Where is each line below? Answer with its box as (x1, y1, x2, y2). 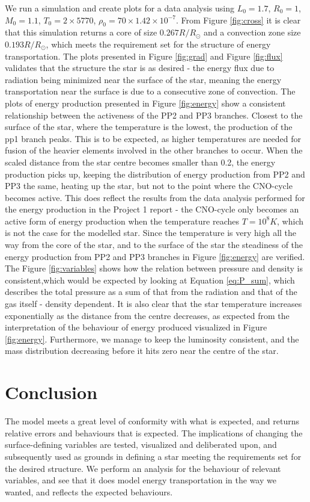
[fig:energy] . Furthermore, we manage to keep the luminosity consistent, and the (5, 332, 299, 345)
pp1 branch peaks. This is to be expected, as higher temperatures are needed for (5, 132, 301, 144)
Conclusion (5, 380, 98, 404)
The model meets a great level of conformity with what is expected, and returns (5, 415, 299, 427)
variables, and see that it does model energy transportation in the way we (5, 474, 276, 486)
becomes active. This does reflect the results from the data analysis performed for (5, 191, 305, 203)
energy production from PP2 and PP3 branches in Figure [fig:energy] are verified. (5, 250, 305, 262)
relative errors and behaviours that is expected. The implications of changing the (5, 426, 303, 439)
